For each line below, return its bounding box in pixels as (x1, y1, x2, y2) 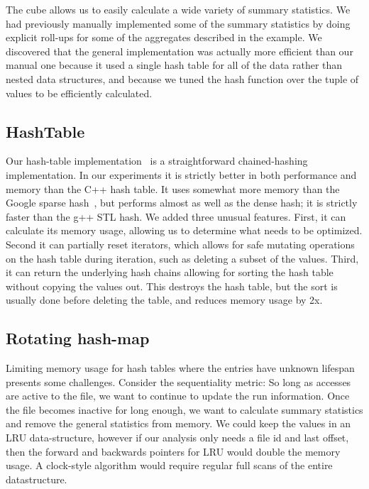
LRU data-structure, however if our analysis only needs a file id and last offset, (6, 430, 349, 445)
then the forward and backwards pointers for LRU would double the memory (6, 444, 341, 458)
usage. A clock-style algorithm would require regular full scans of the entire (6, 458, 333, 473)
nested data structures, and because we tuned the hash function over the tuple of (6, 71, 359, 86)
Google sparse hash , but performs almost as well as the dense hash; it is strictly (6, 195, 358, 210)
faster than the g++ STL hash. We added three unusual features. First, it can (6, 209, 346, 224)
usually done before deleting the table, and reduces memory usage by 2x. (6, 292, 323, 307)
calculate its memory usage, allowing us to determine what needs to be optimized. (6, 223, 363, 238)
